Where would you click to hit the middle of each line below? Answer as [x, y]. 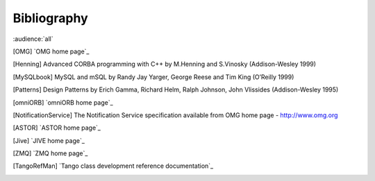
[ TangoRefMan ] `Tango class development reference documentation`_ [113, 166]
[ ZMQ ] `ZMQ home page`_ [50, 153]
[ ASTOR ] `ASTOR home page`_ [57, 128]
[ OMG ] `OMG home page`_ [51, 51]
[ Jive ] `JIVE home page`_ [49, 140]
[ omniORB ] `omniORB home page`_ [63, 102]
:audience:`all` [33, 39]
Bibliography [50, 18]
